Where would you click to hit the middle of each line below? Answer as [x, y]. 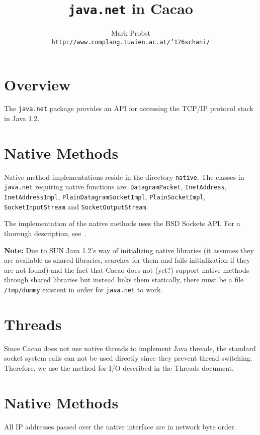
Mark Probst [131, 33]
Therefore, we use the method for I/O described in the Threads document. [119, 367]
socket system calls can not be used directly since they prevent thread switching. [128, 358]
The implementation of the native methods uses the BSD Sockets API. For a [122, 223]
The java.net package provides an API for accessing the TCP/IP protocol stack [129, 108]
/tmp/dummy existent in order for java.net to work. [83, 289]
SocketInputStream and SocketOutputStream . [76, 206]
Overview [37, 84]
